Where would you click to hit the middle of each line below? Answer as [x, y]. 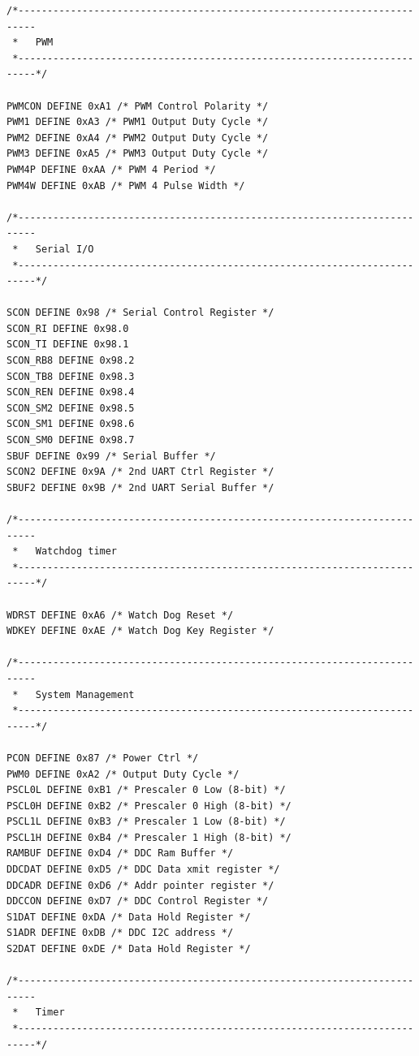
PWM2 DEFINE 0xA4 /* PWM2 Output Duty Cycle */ [138, 138]
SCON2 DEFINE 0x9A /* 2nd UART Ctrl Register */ [140, 472]
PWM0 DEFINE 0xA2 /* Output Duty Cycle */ [123, 774]
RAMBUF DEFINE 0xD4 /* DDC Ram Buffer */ [120, 853]
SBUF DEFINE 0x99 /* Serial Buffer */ [111, 456]
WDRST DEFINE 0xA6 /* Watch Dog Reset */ [120, 615]
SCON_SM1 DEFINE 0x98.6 [71, 424]
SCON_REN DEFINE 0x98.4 [71, 392]
